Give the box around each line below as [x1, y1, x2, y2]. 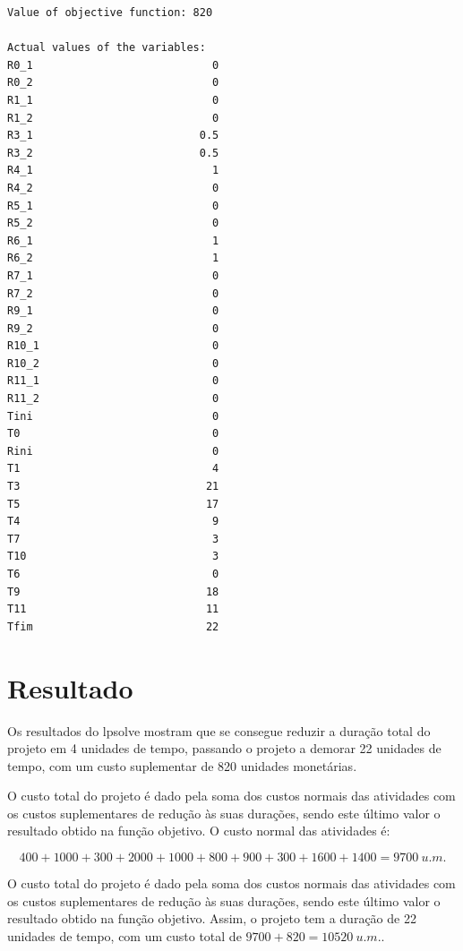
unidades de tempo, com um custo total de [7, 926, 242, 945]
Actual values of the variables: [7, 41, 206, 55]
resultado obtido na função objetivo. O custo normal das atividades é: [7, 821, 390, 840]
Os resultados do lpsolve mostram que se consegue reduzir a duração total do [7, 721, 431, 740]
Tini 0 [7, 409, 219, 423]
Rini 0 [7, 444, 219, 458]
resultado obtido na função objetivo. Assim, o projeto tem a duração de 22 [7, 909, 416, 928]
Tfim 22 [7, 620, 219, 633]
